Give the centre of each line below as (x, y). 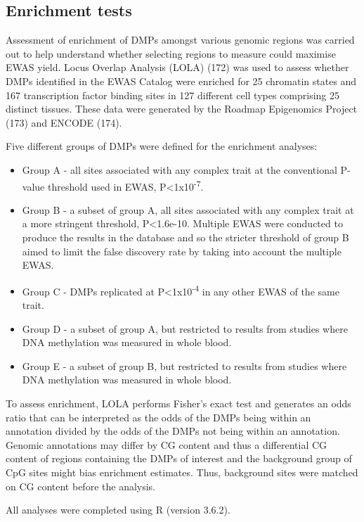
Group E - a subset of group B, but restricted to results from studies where (184, 365)
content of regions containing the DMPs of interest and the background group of (179, 458)
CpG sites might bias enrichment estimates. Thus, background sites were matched (182, 472)
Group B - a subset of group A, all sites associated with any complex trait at (188, 209)
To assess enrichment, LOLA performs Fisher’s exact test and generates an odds (178, 403)
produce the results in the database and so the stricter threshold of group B (186, 237)
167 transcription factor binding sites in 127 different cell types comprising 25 (173, 95)
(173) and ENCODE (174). (64, 122)
